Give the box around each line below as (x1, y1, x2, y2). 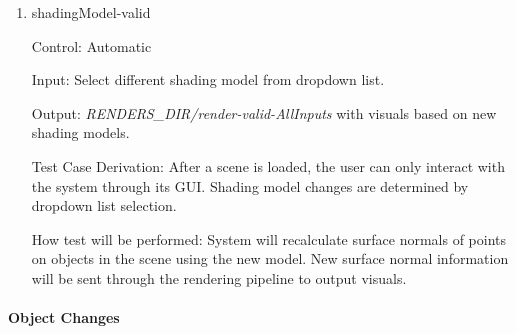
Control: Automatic (31, 35, 152, 56)
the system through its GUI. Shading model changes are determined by (31, 175, 469, 196)
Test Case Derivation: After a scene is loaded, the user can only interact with (31, 155, 505, 176)
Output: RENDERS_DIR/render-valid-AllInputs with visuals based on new (31, 102, 497, 123)
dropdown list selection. (31, 195, 177, 216)
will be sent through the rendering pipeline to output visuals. (31, 267, 407, 288)
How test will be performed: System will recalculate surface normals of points (31, 228, 507, 249)
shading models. (31, 122, 130, 143)
